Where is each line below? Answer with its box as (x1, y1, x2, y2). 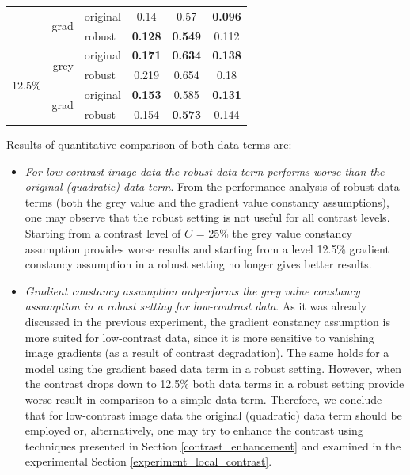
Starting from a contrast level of (25, 225, 181, 241)
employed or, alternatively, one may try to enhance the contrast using (25, 422, 363, 439)
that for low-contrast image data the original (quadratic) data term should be (25, 406, 402, 423)
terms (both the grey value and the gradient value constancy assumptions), (25, 193, 389, 210)
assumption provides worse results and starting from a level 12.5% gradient (25, 240, 389, 256)
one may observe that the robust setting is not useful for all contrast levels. (25, 209, 390, 226)
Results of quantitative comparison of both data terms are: (6, 136, 292, 153)
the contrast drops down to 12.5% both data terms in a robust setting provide (25, 375, 404, 392)
